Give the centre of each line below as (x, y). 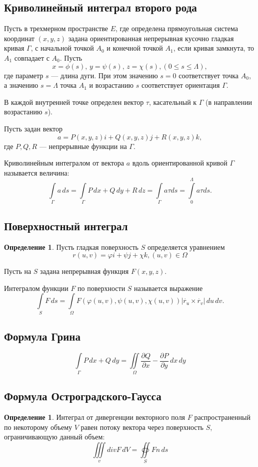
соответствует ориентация (180, 85)
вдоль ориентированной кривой (180, 163)
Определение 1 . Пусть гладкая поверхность (71, 247)
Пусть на (18, 271)
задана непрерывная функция (84, 271)
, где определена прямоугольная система (177, 28)
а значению (21, 85)
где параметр (24, 75)
